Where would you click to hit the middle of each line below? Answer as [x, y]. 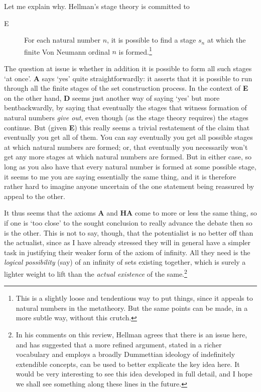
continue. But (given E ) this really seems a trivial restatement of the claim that [127, 127]
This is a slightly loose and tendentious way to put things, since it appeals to [134, 298]
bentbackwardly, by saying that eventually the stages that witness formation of [125, 108]
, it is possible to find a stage [152, 40]
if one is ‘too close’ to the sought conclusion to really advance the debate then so [128, 222]
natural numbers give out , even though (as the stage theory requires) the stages [126, 117]
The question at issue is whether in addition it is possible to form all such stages [128, 68]
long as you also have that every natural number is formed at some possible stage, [130, 166]
